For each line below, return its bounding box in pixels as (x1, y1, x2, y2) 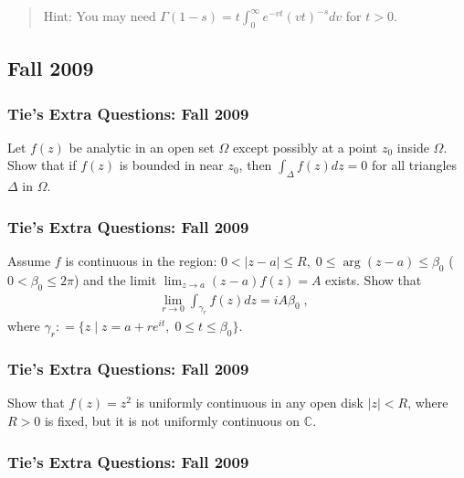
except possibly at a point (232, 137, 378, 156)
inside (396, 137, 429, 156)
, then (238, 155, 272, 175)
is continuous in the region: (65, 251, 217, 270)
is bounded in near (119, 155, 224, 175)
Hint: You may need (43, 6, 156, 25)
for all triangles (371, 155, 458, 175)
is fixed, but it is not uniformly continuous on (44, 410, 301, 430)
